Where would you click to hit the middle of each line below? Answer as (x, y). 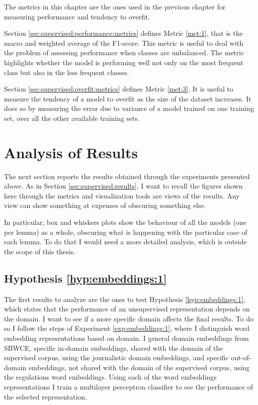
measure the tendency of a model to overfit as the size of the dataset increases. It (128, 98)
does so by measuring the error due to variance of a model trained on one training (129, 108)
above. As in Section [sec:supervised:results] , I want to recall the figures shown (124, 186)
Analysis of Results (71, 152)
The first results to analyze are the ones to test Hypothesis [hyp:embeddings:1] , (125, 299)
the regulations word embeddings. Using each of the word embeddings (110, 377)
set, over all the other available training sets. (72, 118)
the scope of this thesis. (40, 251)
